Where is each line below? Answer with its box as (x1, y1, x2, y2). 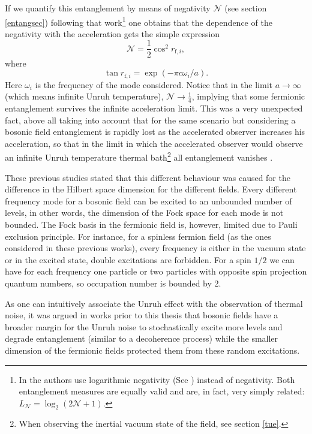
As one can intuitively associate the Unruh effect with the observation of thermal (5, 297, 303, 309)
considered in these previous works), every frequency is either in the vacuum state (5, 242, 306, 254)
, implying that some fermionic (191, 90, 305, 103)
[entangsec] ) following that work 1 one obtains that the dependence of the (5, 14, 272, 28)
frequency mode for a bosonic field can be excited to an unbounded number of (5, 194, 292, 207)
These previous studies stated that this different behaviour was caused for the (5, 171, 290, 183)
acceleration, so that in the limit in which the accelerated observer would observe (5, 137, 303, 149)
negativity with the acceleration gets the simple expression (5, 27, 220, 40)
